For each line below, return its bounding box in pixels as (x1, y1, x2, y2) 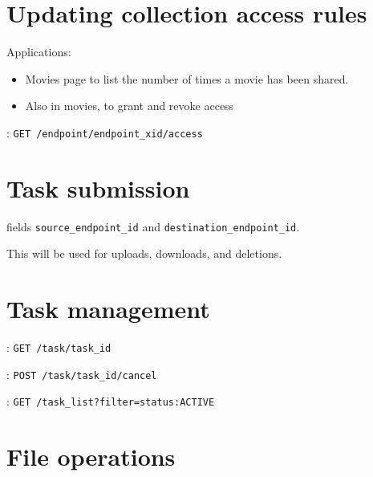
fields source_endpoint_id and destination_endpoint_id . (6, 218, 300, 234)
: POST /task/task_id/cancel (6, 365, 157, 382)
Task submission (6, 171, 190, 204)
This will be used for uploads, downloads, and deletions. (6, 245, 282, 262)
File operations (6, 440, 176, 473)
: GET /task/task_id (6, 339, 111, 356)
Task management (6, 292, 210, 325)
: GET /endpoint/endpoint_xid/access (6, 124, 203, 141)
